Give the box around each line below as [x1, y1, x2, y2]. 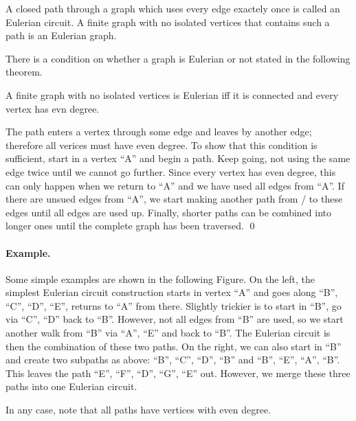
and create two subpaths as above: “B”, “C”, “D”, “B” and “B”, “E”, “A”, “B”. [5, 352, 340, 367]
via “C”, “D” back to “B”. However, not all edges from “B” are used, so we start [5, 312, 344, 326]
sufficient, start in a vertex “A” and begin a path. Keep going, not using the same [5, 151, 351, 166]
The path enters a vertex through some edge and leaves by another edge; [5, 124, 312, 139]
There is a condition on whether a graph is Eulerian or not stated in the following [5, 51, 351, 65]
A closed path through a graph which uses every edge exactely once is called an [5, 1, 340, 15]
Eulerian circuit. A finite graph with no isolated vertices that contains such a [5, 14, 330, 29]
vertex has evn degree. [5, 101, 100, 115]
